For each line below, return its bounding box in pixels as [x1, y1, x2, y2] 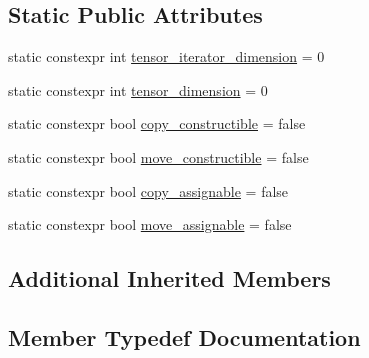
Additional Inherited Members [8, 263, 331, 294]
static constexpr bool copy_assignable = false [8, 180, 289, 201]
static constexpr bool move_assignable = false [8, 214, 292, 235]
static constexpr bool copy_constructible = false [8, 113, 306, 134]
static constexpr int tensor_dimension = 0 [8, 79, 268, 100]
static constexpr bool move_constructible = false [8, 146, 309, 167]
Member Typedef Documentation [8, 321, 361, 352]
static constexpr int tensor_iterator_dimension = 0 [8, 46, 325, 67]
